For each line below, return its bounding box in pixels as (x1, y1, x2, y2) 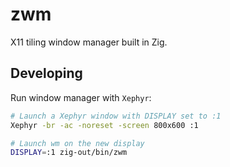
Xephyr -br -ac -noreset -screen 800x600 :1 (10, 120, 199, 130)
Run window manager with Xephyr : (10, 91, 152, 103)
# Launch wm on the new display (10, 138, 145, 148)
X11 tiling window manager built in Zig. (10, 36, 168, 48)
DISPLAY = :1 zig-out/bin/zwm (10, 148, 128, 158)
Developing (10, 65, 83, 82)
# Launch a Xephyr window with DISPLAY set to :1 (10, 111, 222, 121)
